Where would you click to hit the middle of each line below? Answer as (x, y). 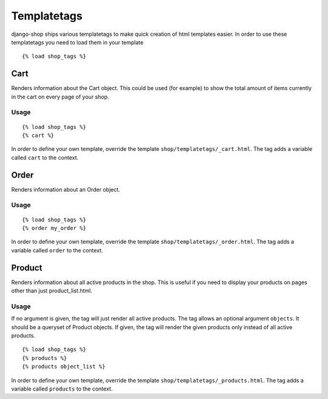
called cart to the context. (45, 158)
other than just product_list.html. (52, 291)
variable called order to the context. (57, 250)
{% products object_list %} (64, 367)
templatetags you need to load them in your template (77, 42)
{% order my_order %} (54, 228)
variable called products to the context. (62, 389)
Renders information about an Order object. (66, 189)
